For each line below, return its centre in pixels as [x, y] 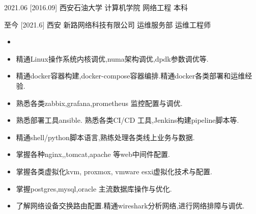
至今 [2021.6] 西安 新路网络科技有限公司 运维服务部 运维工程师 [108, 24]
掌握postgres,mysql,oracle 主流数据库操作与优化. [94, 188]
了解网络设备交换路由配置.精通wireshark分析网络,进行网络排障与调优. [130, 206]
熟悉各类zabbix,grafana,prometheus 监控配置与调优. [99, 103]
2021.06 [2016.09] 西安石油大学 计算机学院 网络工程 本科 [96, 7]
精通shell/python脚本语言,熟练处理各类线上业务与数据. [105, 137]
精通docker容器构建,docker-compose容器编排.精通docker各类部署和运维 [131, 76]
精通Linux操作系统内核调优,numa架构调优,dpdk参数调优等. [112, 58]
